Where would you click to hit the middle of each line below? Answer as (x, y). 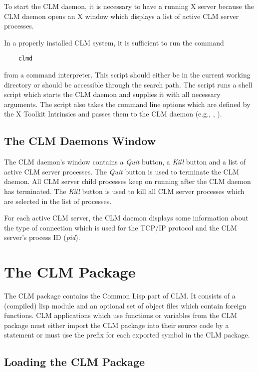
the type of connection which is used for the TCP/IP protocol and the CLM (121, 227)
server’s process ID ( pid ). (42, 237)
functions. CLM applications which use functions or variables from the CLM (121, 315)
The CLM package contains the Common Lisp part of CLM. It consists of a (120, 296)
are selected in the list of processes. (58, 201)
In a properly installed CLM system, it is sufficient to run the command (114, 42)
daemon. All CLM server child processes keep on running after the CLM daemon (128, 181)
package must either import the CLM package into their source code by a (117, 325)
